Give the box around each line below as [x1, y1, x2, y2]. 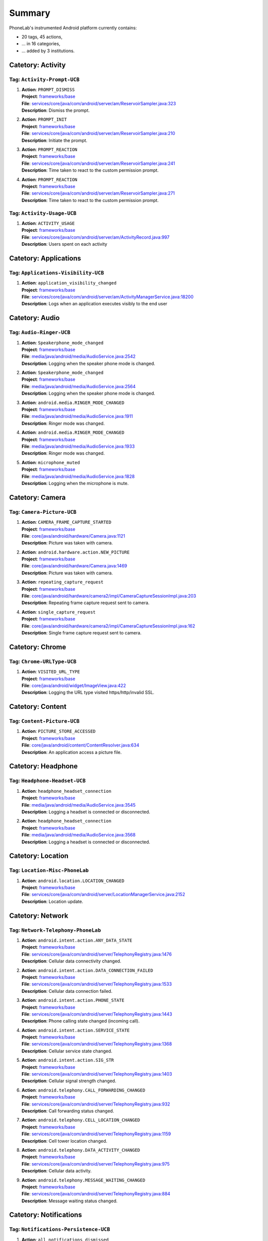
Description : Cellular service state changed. [21, 1048, 113, 1054]
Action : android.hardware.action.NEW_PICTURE [21, 549, 130, 555]
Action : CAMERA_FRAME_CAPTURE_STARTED [21, 519, 112, 525]
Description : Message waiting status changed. [21, 1198, 118, 1204]
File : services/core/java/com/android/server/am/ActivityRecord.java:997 [21, 234, 170, 240]
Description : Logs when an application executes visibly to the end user [21, 301, 168, 307]
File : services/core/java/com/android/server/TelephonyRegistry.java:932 [21, 1101, 171, 1107]
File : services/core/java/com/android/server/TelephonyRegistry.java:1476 [21, 951, 172, 957]
